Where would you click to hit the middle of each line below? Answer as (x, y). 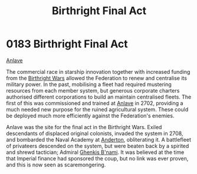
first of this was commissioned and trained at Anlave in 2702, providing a (95, 103)
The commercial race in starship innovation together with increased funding (98, 71)
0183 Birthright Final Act (67, 44)
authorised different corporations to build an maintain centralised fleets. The (99, 97)
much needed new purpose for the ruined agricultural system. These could (97, 109)
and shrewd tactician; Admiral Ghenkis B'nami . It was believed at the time (95, 152)
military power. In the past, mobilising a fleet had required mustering (89, 84)
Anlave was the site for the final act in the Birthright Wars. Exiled (84, 127)
